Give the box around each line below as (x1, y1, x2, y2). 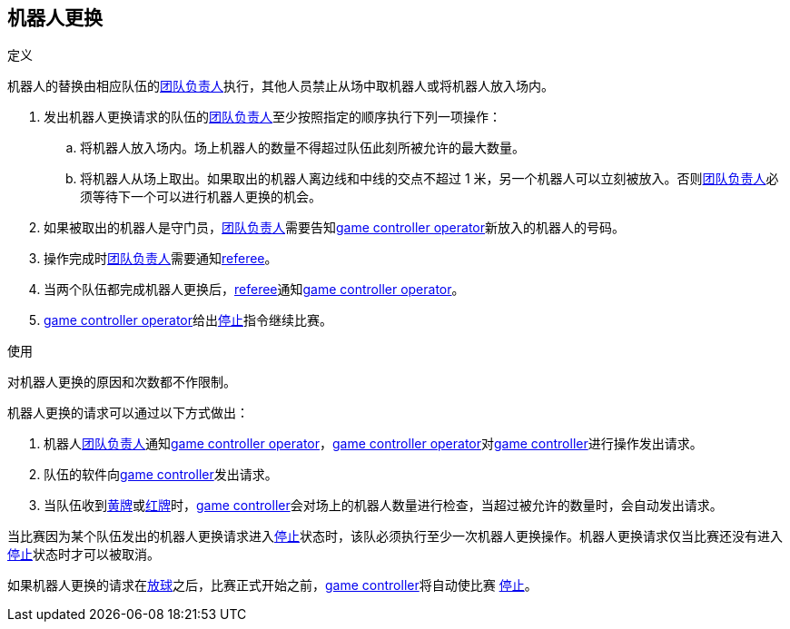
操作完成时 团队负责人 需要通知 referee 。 (44, 251, 278, 267)
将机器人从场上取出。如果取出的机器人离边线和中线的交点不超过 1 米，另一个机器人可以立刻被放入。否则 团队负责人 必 (80, 171, 779, 187)
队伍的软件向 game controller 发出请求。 (44, 467, 278, 483)
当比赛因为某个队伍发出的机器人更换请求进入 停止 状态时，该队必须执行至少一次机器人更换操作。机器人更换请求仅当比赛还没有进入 (7, 528, 783, 545)
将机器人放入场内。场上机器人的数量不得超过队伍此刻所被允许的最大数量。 (80, 140, 525, 156)
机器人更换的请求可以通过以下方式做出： (7, 405, 249, 421)
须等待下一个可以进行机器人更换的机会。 (80, 189, 321, 205)
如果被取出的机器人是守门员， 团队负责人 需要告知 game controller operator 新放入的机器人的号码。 (44, 220, 626, 236)
